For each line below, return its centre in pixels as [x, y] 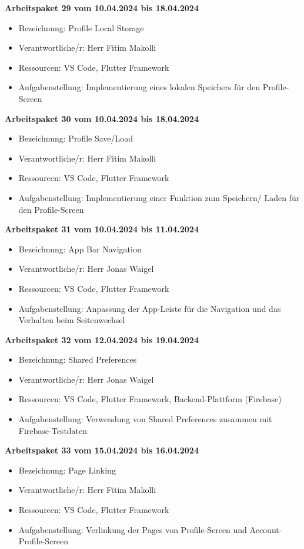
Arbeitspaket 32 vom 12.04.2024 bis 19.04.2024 [102, 339]
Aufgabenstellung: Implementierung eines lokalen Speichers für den [139, 87]
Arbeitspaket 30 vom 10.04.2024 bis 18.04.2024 [102, 118]
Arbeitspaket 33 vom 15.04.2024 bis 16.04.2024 [102, 450]
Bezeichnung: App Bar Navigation [80, 249]
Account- [266, 529]
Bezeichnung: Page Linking [67, 470]
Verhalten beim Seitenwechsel [72, 320]
